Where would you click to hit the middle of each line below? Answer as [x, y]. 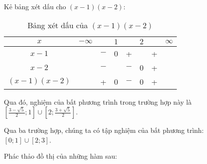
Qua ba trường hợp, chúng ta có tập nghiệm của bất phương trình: [104, 130]
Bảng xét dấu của [58, 25]
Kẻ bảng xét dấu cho [35, 6]
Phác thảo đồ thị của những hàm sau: [61, 156]
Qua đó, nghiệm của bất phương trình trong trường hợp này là [98, 101]
